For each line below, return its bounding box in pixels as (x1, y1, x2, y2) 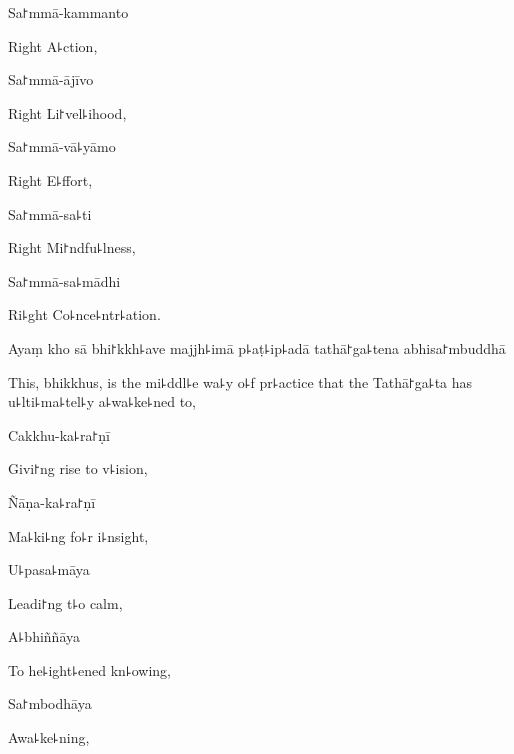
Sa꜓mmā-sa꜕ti (8, 203, 92, 224)
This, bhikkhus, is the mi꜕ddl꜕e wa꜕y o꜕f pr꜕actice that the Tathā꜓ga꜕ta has (8, 371, 473, 392)
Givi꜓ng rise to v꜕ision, (8, 458, 148, 479)
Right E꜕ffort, (8, 169, 93, 190)
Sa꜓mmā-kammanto (8, 2, 129, 22)
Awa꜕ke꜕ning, (8, 727, 90, 748)
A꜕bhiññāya (8, 626, 80, 647)
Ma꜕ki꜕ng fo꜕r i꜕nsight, (8, 525, 149, 546)
